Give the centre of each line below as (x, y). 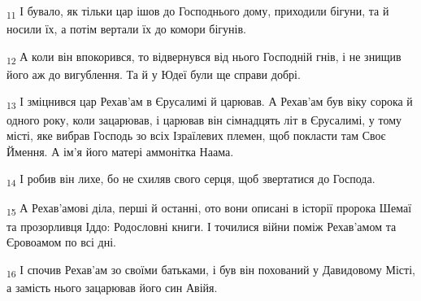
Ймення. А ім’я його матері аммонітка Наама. (120, 151)
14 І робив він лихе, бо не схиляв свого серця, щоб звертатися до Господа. (191, 180)
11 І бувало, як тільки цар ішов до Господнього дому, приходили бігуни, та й (198, 12)
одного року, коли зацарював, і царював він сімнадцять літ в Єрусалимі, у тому (204, 119)
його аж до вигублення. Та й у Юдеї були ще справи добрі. (154, 74)
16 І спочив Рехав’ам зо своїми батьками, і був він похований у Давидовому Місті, (211, 270)
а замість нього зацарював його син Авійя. (112, 287)
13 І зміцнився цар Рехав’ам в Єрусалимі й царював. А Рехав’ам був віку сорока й (210, 103)
